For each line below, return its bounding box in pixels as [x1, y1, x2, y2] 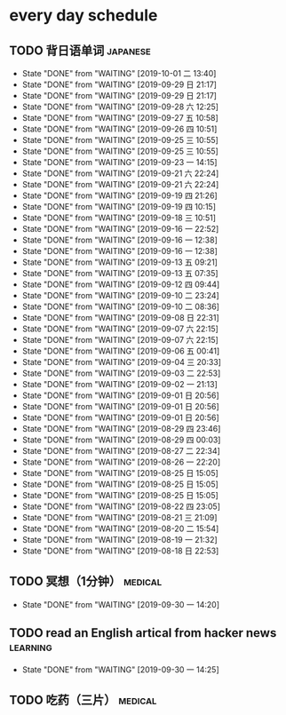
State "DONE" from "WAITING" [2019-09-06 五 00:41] [21, 346, 220, 356]
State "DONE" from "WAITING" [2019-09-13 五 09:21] [21, 257, 218, 267]
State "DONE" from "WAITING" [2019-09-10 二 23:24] [21, 290, 219, 300]
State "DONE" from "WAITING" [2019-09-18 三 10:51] [21, 212, 216, 223]
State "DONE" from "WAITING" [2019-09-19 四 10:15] [21, 202, 216, 211]
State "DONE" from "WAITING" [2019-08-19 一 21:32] [21, 535, 218, 544]
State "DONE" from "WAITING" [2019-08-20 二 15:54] [21, 523, 219, 534]
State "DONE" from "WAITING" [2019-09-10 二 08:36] [21, 301, 220, 312]
